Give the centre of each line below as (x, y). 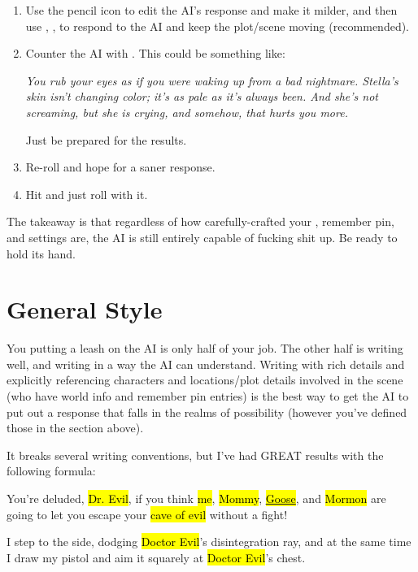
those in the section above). (75, 428)
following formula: (51, 471)
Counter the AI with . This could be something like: (155, 53)
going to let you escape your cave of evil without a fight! (147, 514)
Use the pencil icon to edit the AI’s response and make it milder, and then (211, 10)
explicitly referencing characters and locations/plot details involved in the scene (205, 380)
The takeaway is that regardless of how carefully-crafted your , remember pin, (200, 221)
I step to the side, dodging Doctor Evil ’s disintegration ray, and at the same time (209, 542)
